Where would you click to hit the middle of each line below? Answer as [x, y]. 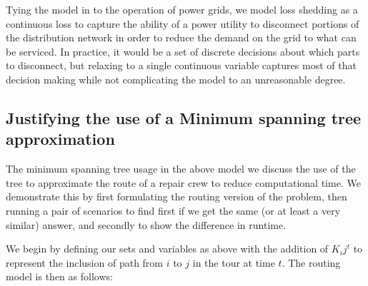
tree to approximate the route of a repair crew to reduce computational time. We [183, 182]
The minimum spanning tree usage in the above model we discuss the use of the [181, 169]
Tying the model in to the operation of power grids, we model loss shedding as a [182, 9]
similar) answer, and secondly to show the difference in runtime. [146, 224]
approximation [60, 139]
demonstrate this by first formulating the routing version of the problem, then [176, 196]
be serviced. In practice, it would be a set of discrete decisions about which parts [183, 51]
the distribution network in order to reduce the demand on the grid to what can [181, 37]
